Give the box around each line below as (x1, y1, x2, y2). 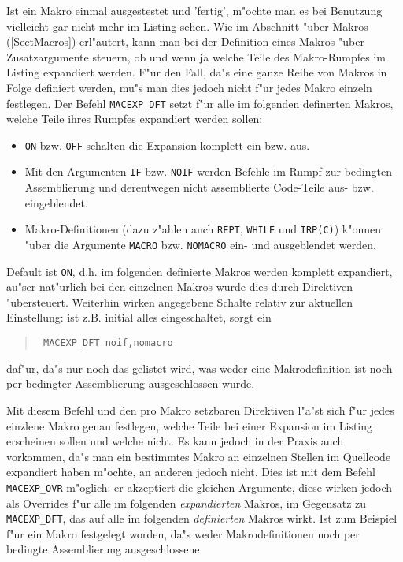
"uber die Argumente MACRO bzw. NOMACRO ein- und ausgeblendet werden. (24, 236, 376, 252)
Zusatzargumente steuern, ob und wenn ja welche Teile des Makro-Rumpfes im (6, 48, 386, 65)
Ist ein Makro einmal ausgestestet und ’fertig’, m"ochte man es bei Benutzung (6, 2, 383, 18)
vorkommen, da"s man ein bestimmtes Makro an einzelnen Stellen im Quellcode (6, 448, 391, 464)
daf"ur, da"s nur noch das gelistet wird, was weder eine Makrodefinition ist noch (6, 359, 393, 376)
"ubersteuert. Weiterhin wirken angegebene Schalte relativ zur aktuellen (6, 293, 353, 310)
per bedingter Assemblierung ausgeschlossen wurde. (6, 375, 255, 392)
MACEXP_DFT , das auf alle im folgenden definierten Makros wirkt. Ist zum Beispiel (6, 510, 397, 527)
